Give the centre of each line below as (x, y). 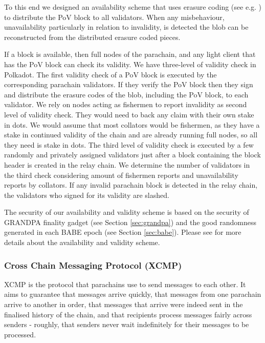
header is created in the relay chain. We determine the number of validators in (127, 164)
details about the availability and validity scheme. (82, 242)
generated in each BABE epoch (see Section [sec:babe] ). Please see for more (123, 232)
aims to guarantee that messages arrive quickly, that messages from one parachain (133, 294)
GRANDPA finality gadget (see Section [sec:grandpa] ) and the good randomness (130, 222)
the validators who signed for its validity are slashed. (87, 195)
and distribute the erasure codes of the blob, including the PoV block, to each (126, 94)
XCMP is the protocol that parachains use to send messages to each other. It (125, 284)
